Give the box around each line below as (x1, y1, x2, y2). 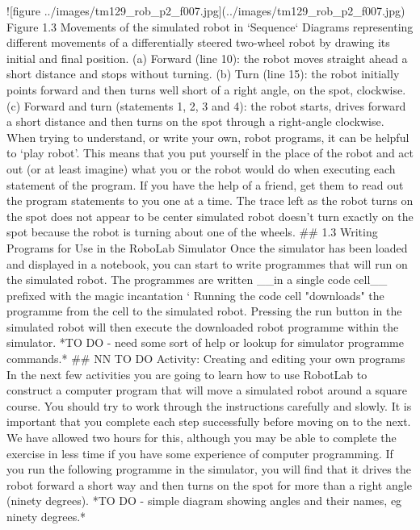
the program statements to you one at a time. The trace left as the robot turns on (6, 192, 414, 209)
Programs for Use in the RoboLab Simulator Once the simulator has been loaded (6, 239, 408, 256)
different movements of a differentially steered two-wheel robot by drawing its (6, 34, 390, 51)
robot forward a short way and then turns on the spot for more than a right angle (6, 476, 412, 493)
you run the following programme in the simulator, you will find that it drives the (6, 461, 411, 478)
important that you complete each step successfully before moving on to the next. (6, 413, 411, 430)
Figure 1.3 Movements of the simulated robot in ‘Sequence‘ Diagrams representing (6, 18, 414, 35)
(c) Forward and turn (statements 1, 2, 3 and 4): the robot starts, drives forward (6, 97, 406, 114)
